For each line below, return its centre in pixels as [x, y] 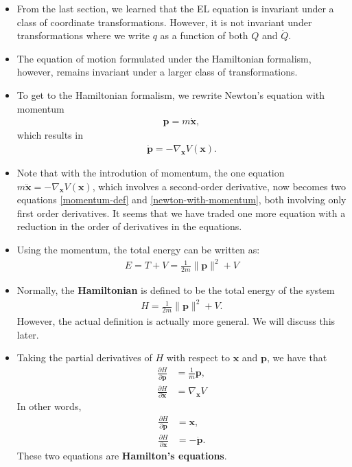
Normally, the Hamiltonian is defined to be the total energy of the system [176, 289]
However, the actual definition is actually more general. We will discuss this [176, 320]
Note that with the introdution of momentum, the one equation [151, 173]
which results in [50, 135]
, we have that [297, 357]
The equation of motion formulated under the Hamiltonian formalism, [164, 58]
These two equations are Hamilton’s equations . [122, 455]
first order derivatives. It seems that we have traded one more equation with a [181, 213]
